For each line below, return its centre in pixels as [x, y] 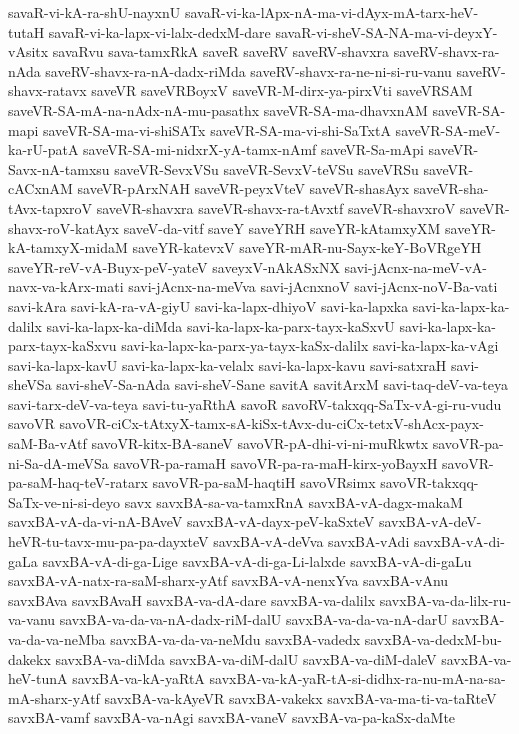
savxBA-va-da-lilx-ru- [445, 599]
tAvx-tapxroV [50, 207]
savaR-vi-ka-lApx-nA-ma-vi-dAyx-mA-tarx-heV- [331, 12]
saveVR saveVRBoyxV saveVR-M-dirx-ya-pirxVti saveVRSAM [282, 90]
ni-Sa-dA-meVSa [58, 462]
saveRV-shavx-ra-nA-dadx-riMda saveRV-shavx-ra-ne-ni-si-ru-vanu [248, 70]
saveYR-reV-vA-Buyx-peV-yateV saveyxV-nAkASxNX [174, 266]
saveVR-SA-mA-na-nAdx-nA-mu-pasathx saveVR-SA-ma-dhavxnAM [218, 109]
